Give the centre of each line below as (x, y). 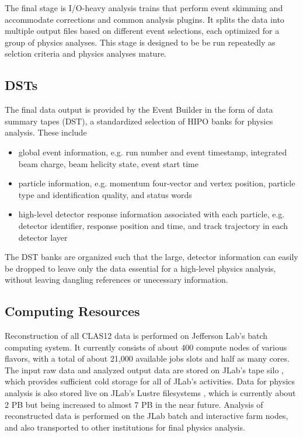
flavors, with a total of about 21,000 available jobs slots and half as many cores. (147, 358)
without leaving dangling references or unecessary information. (116, 280)
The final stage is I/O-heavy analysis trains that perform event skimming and (144, 8)
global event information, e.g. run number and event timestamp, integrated (153, 152)
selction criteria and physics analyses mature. (86, 53)
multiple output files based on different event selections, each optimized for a (142, 31)
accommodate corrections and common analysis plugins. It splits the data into (144, 19)
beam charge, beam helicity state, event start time (108, 163)
